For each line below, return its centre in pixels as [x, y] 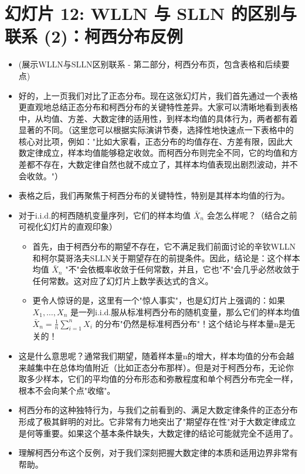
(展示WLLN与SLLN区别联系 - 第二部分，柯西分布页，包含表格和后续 [150, 64]
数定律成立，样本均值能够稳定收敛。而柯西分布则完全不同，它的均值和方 [158, 153]
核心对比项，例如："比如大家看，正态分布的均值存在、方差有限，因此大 [156, 141]
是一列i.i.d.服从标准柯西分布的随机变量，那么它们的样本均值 [185, 312]
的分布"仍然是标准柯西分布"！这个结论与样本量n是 [191, 323]
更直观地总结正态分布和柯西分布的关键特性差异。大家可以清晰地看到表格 [158, 107]
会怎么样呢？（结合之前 [252, 215]
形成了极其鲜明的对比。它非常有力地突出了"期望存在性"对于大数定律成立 [157, 421]
